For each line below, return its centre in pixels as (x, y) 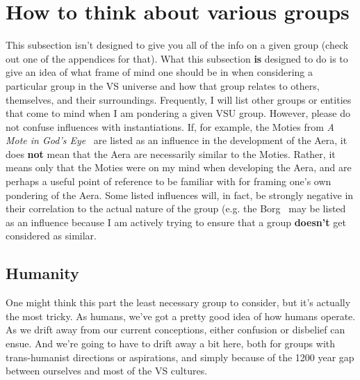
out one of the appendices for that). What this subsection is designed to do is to (177, 58)
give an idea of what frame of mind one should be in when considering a (159, 72)
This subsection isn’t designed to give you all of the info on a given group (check (177, 45)
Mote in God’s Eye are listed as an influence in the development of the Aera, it (177, 140)
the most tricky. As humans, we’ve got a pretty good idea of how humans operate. (181, 316)
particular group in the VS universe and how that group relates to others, (163, 85)
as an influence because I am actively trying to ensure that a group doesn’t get (176, 222)
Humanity (42, 273)
